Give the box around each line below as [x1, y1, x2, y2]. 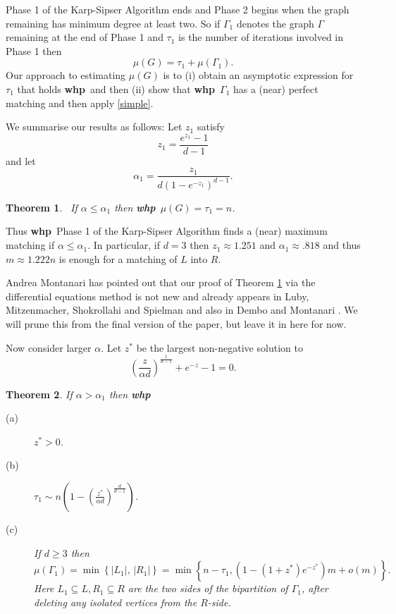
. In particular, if [87, 238, 160, 252]
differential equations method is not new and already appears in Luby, [6, 288, 309, 303]
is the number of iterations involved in [178, 30, 344, 44]
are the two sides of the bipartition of [128, 581, 288, 596]
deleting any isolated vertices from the [34, 594, 197, 609]
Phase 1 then [6, 43, 62, 58]
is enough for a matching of [58, 251, 178, 266]
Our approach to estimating [6, 68, 126, 82]
